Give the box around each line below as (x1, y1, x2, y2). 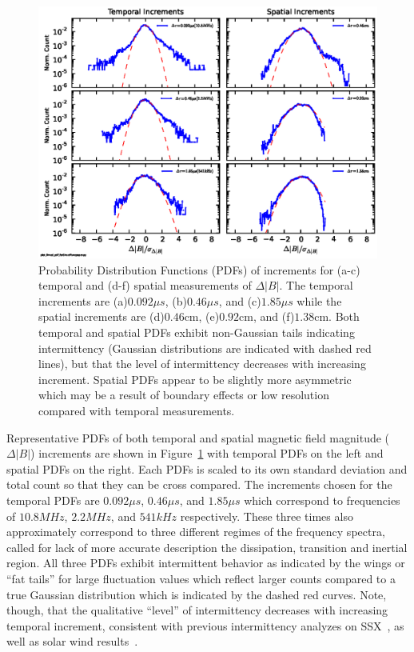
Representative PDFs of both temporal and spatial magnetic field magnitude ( (6, 429, 390, 446)
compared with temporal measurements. (38, 402, 235, 419)
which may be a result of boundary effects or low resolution (38, 386, 329, 403)
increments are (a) (38, 292, 128, 309)
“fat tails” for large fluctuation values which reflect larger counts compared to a (6, 570, 396, 586)
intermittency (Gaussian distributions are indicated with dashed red (38, 339, 372, 356)
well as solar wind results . (6, 633, 138, 650)
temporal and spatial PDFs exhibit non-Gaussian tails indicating (38, 324, 355, 341)
